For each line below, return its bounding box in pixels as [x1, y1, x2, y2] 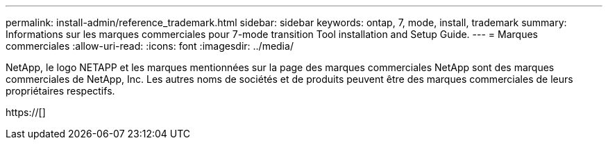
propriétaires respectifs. [6, 85, 115, 97]
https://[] [6, 106, 46, 118]
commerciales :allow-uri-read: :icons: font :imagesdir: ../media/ [6, 40, 294, 52]
